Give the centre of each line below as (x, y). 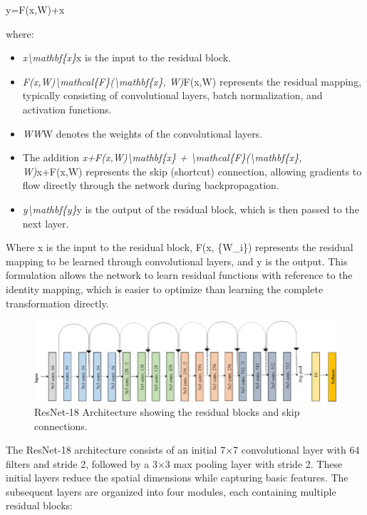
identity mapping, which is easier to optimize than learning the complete (165, 289)
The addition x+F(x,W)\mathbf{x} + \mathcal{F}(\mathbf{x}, (162, 157)
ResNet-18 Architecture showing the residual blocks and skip (167, 411)
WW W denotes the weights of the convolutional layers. (143, 133)
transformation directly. (57, 303)
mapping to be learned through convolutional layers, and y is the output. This (177, 261)
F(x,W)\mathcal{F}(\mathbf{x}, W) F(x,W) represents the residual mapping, (192, 81)
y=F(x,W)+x (35, 9)
